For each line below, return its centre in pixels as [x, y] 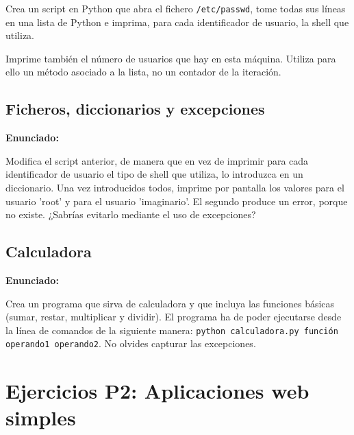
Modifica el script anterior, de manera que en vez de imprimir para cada [157, 160]
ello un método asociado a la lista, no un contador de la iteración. [143, 72]
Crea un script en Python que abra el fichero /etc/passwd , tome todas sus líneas [176, 8]
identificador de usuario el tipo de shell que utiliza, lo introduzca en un [154, 174]
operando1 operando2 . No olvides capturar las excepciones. [131, 343]
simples [41, 418]
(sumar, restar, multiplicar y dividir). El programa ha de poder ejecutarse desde [174, 317]
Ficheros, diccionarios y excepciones [135, 109]
